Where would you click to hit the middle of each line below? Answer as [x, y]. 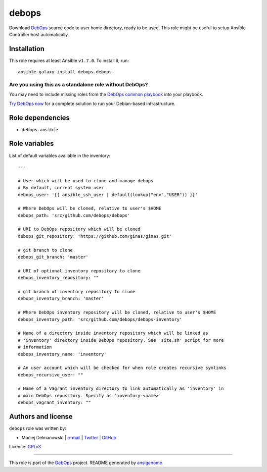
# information [35, 347]
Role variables [31, 144]
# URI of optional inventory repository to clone [79, 271]
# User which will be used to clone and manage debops [86, 181]
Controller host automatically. [39, 34]
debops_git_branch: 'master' [53, 257]
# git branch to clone [45, 250]
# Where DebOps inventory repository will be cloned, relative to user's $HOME [117, 313]
